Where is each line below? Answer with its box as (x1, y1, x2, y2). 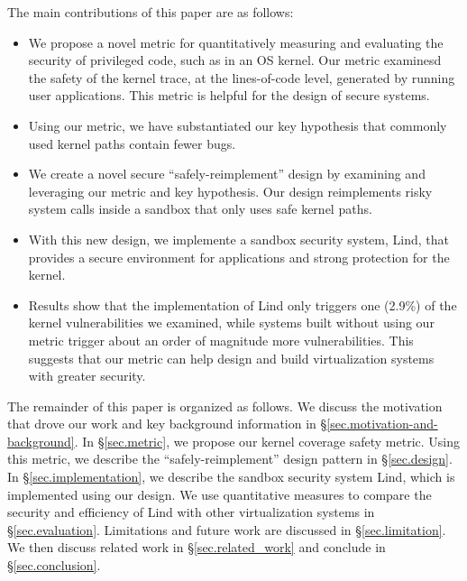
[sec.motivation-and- (326, 414, 438, 433)
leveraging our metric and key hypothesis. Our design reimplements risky (28, 181, 433, 200)
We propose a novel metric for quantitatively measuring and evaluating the (28, 32, 444, 51)
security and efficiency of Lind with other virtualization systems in (7, 503, 375, 521)
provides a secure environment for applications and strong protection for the (28, 247, 450, 266)
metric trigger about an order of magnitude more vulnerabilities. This (28, 330, 414, 349)
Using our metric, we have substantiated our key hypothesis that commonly (28, 115, 447, 134)
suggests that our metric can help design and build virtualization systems (28, 348, 435, 367)
